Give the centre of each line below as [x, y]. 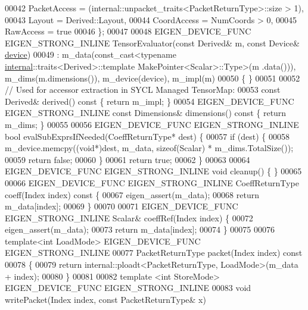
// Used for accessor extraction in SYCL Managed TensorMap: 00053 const [143, 90]
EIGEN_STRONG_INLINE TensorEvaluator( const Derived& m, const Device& [152, 43]
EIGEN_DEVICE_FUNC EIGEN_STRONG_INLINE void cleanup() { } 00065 [153, 171]
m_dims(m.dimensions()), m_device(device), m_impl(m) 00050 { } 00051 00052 [153, 78]
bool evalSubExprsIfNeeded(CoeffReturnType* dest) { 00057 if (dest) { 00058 [147, 136]
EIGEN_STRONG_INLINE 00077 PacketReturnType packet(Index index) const [154, 253]
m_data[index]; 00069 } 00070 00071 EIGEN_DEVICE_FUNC [122, 206]
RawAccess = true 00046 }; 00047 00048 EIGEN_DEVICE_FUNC [128, 31]
